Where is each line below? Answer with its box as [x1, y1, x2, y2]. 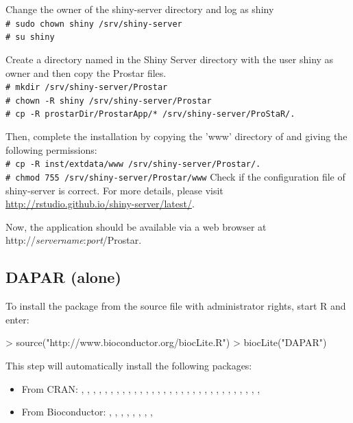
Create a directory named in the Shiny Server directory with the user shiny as [5, 52, 334, 66]
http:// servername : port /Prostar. [5, 233, 142, 247]
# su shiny [5, 32, 55, 43]
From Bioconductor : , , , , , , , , [21, 404, 153, 419]
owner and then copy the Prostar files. [5, 65, 167, 80]
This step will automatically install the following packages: [5, 358, 252, 372]
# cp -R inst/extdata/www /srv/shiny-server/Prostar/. [5, 159, 261, 170]
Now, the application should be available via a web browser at [5, 219, 267, 233]
